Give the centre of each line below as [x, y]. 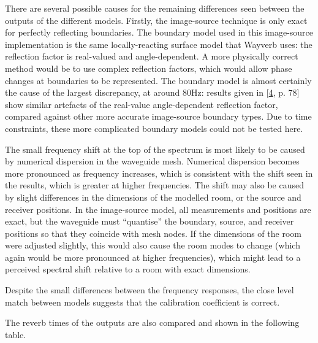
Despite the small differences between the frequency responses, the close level [150, 290]
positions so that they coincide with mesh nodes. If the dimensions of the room [153, 233]
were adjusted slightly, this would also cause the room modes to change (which [153, 245]
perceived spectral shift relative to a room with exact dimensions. [128, 269]
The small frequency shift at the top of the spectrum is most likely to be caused [155, 149]
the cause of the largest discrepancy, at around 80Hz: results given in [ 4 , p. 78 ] [152, 92]
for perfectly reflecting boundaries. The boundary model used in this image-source [159, 32]
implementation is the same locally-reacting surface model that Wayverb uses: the [159, 44]
